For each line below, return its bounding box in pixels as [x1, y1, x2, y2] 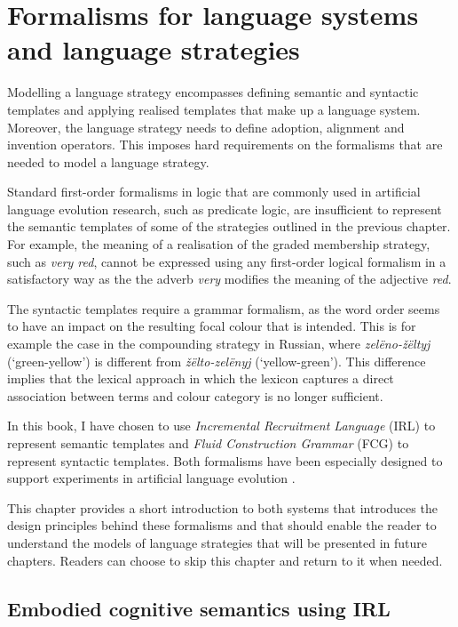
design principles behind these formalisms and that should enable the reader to [7, 516, 437, 535]
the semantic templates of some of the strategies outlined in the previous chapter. [7, 217, 451, 236]
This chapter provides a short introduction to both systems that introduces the [7, 498, 438, 517]
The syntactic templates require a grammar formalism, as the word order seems [7, 299, 440, 318]
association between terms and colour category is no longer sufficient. [7, 386, 383, 405]
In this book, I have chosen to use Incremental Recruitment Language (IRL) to [7, 416, 436, 435]
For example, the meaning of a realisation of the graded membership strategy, [7, 235, 430, 253]
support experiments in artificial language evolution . [7, 469, 296, 487]
